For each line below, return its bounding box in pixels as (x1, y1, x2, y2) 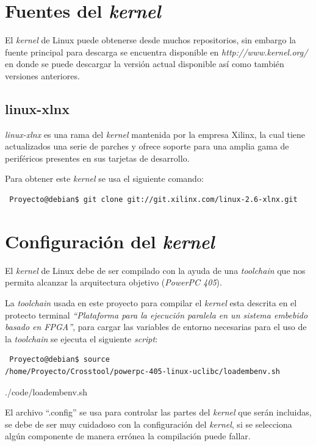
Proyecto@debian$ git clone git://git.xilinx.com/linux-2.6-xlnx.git (9, 195, 298, 204)
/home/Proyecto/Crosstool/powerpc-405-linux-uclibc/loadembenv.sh (5, 367, 281, 376)
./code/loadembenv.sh (5, 385, 88, 398)
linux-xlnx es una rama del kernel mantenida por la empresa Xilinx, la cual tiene (5, 128, 306, 140)
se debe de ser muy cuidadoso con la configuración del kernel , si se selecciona (5, 417, 292, 430)
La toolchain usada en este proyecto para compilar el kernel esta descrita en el (5, 296, 297, 309)
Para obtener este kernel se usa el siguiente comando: (5, 172, 204, 185)
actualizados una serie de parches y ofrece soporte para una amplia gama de (5, 140, 289, 153)
